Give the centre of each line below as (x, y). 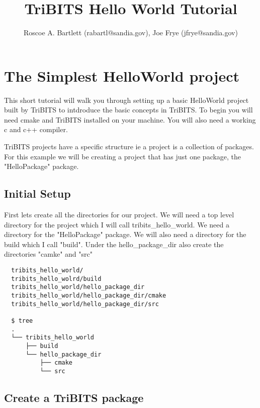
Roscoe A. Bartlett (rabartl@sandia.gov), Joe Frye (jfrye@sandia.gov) (131, 33)
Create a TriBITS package (74, 397)
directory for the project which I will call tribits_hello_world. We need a (117, 224)
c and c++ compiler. (36, 129)
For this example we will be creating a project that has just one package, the (123, 156)
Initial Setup (37, 193)
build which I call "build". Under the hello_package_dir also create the (114, 244)
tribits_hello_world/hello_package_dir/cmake (89, 295)
